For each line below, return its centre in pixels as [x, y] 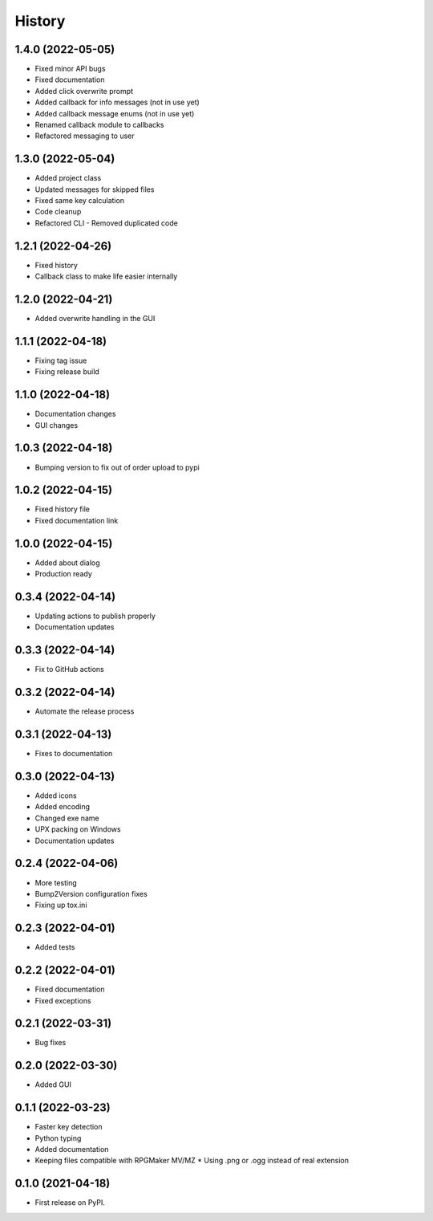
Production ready [63, 574]
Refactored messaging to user [85, 136]
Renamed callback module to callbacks [99, 125]
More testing [56, 882]
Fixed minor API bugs [70, 69]
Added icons [56, 796]
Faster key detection [69, 1127]
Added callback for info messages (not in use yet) [117, 102]
